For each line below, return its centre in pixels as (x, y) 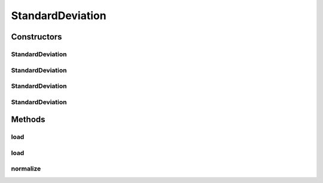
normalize (26, 169)
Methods (28, 120)
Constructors (36, 37)
